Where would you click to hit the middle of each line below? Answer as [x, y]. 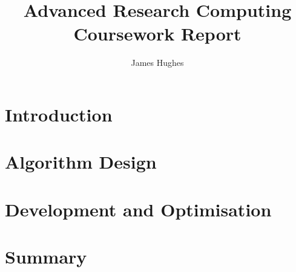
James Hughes [157, 63]
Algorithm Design [81, 162]
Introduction [59, 114]
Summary [46, 257]
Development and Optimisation [138, 209]
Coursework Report [157, 34]
